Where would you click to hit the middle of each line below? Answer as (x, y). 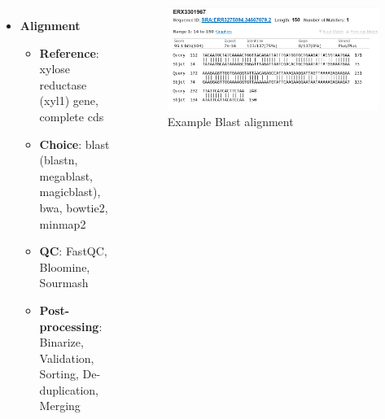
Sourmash (64, 283)
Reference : (69, 52)
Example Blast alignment (230, 122)
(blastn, (59, 160)
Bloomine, (65, 266)
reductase (63, 84)
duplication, (69, 389)
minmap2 (63, 223)
